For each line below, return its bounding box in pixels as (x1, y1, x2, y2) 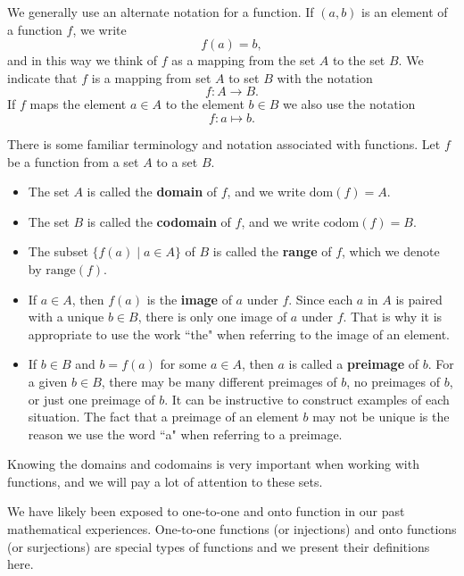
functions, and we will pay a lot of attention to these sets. (7, 472, 323, 490)
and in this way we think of (7, 51, 158, 70)
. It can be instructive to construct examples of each (164, 389, 450, 408)
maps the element (29, 95, 127, 113)
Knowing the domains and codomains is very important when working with (7, 455, 419, 473)
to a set (156, 152, 198, 171)
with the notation (277, 68, 373, 87)
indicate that (7, 68, 78, 87)
